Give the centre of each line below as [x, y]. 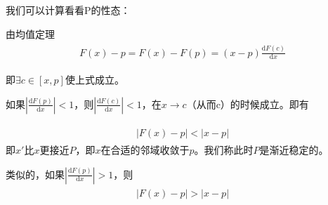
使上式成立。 [94, 80]
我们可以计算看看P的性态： [68, 10]
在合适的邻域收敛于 [145, 150]
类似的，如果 [35, 174]
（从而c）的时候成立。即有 [248, 104]
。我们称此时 [224, 150]
